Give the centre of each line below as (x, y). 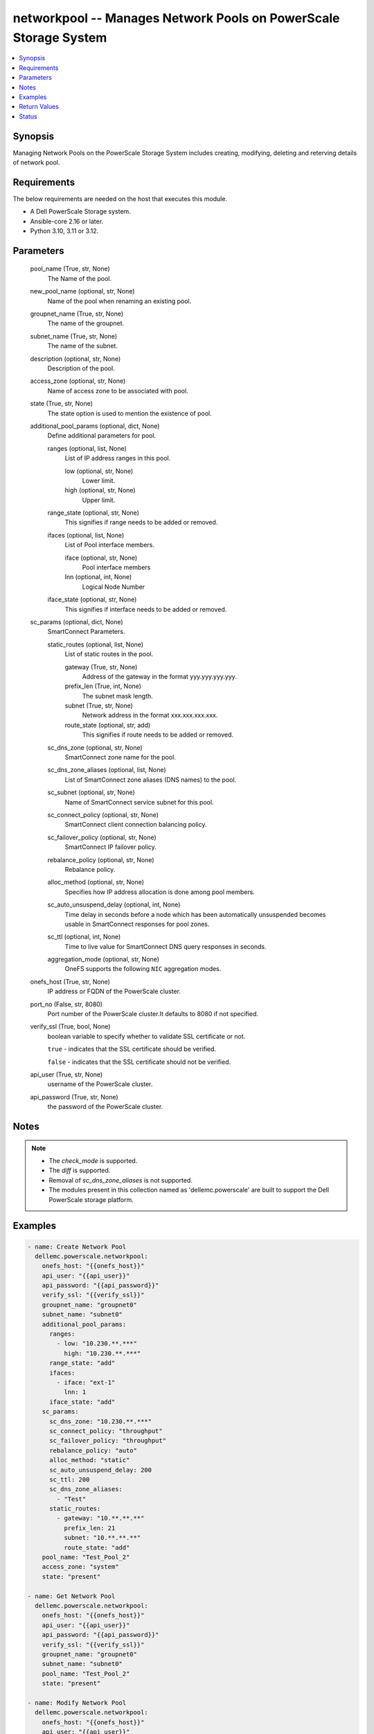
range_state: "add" (82, 1363)
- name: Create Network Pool (77, 1246)
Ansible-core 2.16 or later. (67, 221)
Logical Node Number (114, 587)
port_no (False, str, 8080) (66, 1004)
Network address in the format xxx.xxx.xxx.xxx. (150, 715)
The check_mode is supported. (93, 1160)
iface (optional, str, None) (101, 558)
